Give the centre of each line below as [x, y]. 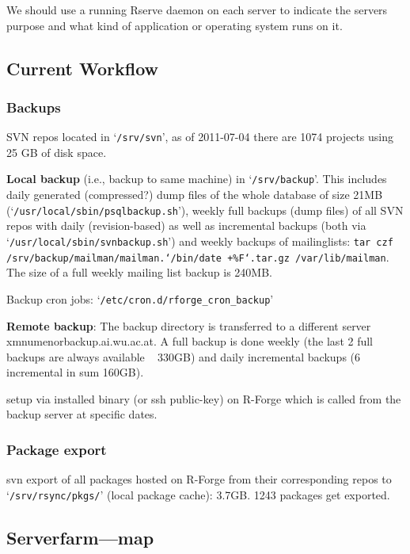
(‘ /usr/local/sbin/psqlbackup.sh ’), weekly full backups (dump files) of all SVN [205, 210]
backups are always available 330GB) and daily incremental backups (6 [184, 356]
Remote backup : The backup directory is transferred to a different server [189, 325]
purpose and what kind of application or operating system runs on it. [175, 25]
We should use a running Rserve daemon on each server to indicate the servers [197, 10]
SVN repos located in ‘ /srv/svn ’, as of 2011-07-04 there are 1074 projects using [200, 137]
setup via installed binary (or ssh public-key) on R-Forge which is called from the [204, 398]
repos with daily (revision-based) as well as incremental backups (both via [186, 225]
